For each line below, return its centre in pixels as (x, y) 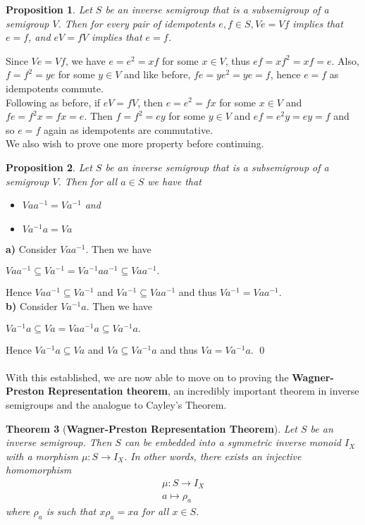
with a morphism (42, 456)
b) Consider (32, 305)
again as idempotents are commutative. (128, 129)
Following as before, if (53, 102)
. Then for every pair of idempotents (137, 23)
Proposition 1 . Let (49, 9)
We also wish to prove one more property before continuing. (135, 143)
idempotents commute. (55, 88)
